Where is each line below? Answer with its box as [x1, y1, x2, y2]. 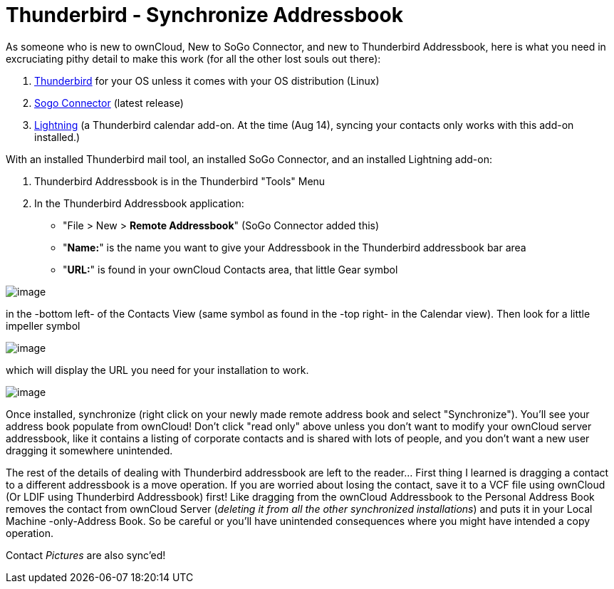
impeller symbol [6, 319, 80, 332]
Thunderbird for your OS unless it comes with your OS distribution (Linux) [34, 74, 380, 87]
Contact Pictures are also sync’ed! [6, 548, 166, 561]
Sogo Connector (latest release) [34, 96, 184, 109]
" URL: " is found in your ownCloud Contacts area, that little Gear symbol [63, 263, 398, 276]
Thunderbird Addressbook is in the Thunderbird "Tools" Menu [34, 174, 326, 187]
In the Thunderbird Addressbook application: [34, 197, 244, 209]
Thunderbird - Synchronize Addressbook [6, 3, 403, 27]
